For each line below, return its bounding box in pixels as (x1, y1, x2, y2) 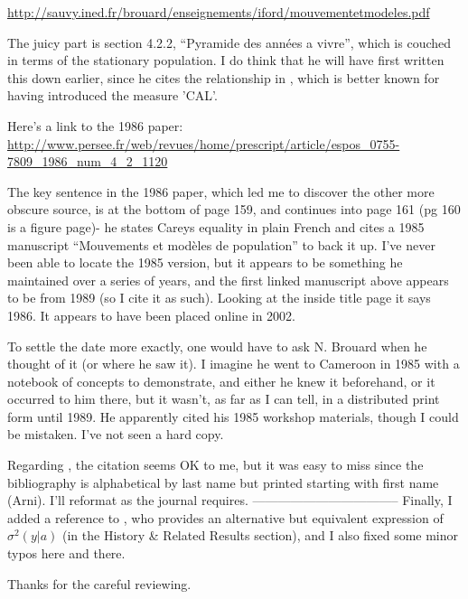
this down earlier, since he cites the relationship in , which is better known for (7, 68, 440, 87)
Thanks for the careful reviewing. (7, 574, 192, 593)
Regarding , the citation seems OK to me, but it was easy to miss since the (7, 455, 424, 474)
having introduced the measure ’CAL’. (7, 86, 218, 105)
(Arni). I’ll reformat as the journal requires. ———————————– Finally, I (7, 491, 453, 510)
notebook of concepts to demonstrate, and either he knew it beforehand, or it (7, 371, 435, 390)
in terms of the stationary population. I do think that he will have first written (7, 51, 445, 70)
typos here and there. (7, 544, 126, 563)
